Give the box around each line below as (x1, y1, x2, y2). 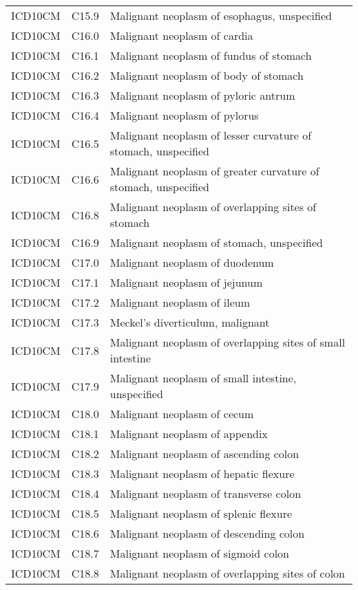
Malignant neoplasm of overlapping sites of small (109, 334, 346, 350)
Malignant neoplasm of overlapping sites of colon (109, 565, 346, 581)
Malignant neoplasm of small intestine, (109, 370, 297, 386)
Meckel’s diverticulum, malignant (109, 314, 270, 330)
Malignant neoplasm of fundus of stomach (109, 47, 312, 63)
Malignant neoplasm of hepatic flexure (109, 466, 295, 481)
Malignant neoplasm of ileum (109, 294, 251, 310)
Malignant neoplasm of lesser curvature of (109, 127, 312, 143)
